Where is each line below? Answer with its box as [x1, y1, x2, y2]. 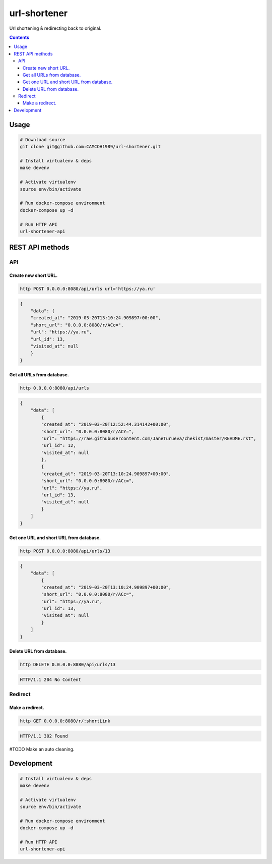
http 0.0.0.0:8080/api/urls [20, 385, 89, 391]
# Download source [20, 137, 65, 142]
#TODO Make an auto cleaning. [9, 746, 75, 752]
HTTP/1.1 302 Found [20, 733, 68, 739]
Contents [9, 34, 30, 40]
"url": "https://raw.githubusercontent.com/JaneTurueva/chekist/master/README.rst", [41, 435, 256, 441]
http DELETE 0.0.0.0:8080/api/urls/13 [20, 662, 116, 668]
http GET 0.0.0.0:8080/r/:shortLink [20, 718, 111, 724]
